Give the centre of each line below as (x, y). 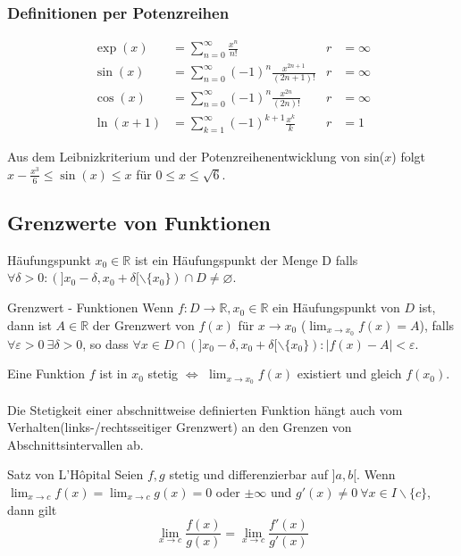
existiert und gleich (349, 373)
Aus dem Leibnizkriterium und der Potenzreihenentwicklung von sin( (196, 157)
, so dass (105, 343)
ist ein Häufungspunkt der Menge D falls (246, 259)
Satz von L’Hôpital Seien (75, 474)
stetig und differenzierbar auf (248, 474)
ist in (113, 373)
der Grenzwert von (143, 324)
